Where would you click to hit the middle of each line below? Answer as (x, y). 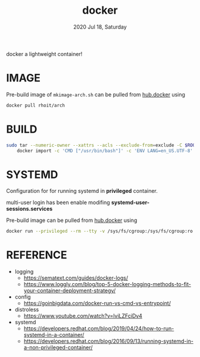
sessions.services (29, 209)
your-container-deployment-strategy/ (70, 291)
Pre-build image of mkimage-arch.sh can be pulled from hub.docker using (96, 94)
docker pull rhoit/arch (36, 105)
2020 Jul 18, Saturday (100, 27)
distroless (27, 309)
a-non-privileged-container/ (58, 347)
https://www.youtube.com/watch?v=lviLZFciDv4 (83, 316)
